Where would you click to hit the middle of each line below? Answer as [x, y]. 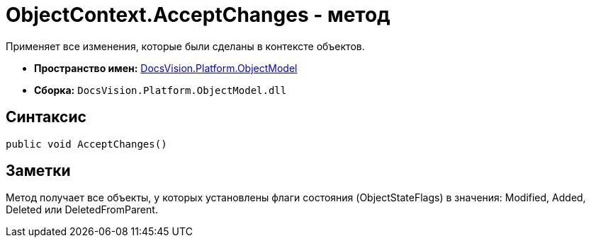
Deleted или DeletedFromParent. [82, 210]
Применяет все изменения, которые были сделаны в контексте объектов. [185, 46]
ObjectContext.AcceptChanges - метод [198, 15]
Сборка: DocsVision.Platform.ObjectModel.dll [161, 90]
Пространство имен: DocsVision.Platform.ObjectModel [166, 68]
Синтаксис [46, 117]
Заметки [38, 171]
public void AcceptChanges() [86, 144]
